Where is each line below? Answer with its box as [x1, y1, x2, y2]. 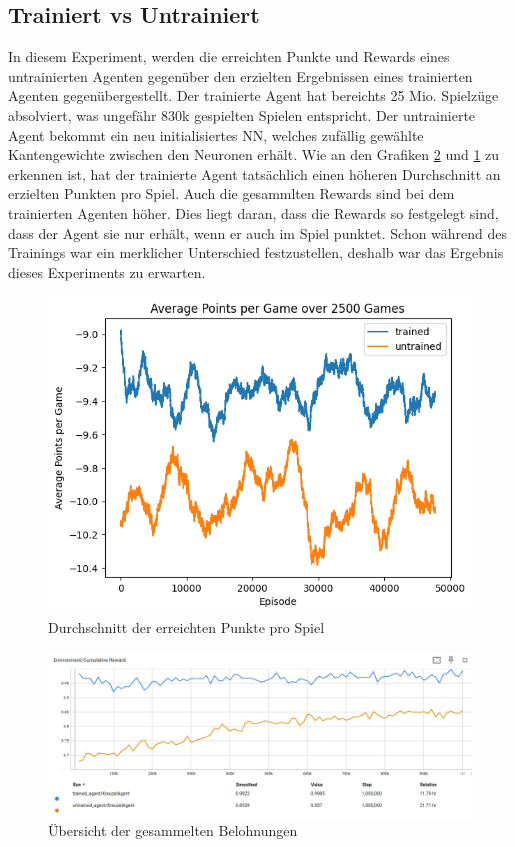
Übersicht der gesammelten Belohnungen [48, 820, 298, 841]
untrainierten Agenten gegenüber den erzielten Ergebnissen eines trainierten [8, 65, 473, 86]
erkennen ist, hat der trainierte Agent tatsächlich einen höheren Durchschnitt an [8, 163, 501, 184]
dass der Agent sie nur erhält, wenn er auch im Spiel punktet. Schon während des [8, 222, 508, 243]
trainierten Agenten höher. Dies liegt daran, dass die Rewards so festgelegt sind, [8, 202, 499, 223]
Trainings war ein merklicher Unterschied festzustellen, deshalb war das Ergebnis [8, 242, 504, 263]
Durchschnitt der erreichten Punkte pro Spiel [48, 617, 325, 638]
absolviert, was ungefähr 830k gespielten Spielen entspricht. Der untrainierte [8, 104, 476, 125]
